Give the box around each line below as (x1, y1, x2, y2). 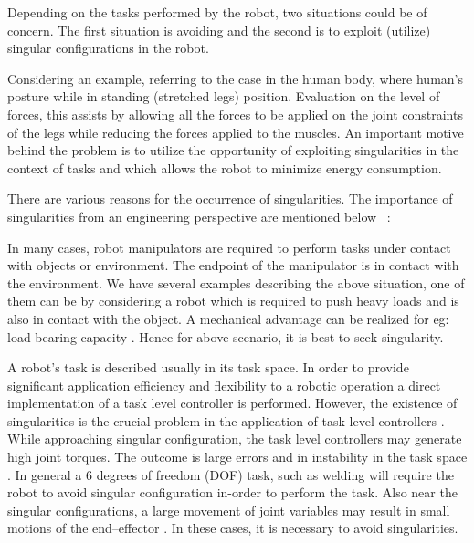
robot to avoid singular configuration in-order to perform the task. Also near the (7, 483, 458, 502)
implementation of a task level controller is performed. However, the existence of (7, 393, 458, 412)
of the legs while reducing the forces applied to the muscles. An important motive (7, 122, 464, 141)
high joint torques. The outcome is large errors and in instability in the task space (7, 447, 468, 466)
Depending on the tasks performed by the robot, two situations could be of (7, 3, 427, 21)
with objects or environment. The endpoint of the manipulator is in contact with (7, 256, 459, 275)
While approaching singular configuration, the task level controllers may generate (7, 429, 462, 448)
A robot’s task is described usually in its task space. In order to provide (7, 358, 409, 377)
